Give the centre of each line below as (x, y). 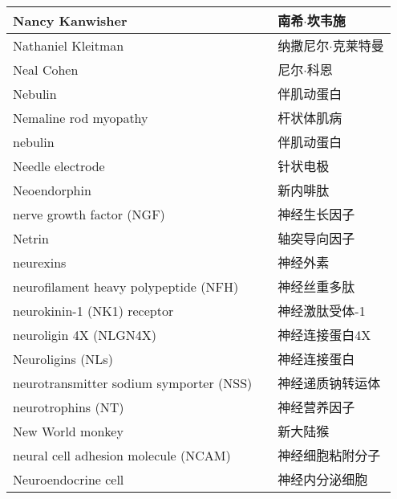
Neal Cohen (46, 69)
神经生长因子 (316, 214)
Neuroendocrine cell (69, 479)
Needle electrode (59, 166)
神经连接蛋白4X (324, 335)
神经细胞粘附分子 (329, 455)
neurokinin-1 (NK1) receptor (93, 310)
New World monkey (68, 431)
